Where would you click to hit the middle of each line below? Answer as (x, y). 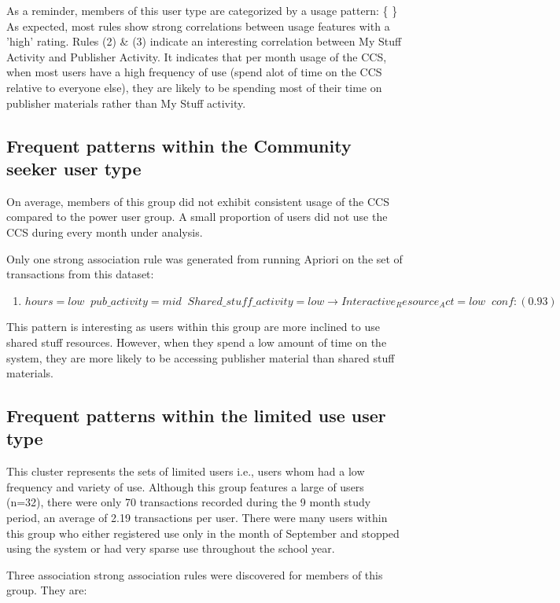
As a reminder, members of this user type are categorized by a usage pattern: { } (202, 10)
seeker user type (74, 168)
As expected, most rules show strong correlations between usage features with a (198, 26)
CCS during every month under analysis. (105, 232)
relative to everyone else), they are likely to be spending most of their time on (194, 87)
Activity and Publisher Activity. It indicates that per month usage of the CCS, (197, 56)
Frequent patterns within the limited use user (196, 415)
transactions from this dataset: (80, 274)
